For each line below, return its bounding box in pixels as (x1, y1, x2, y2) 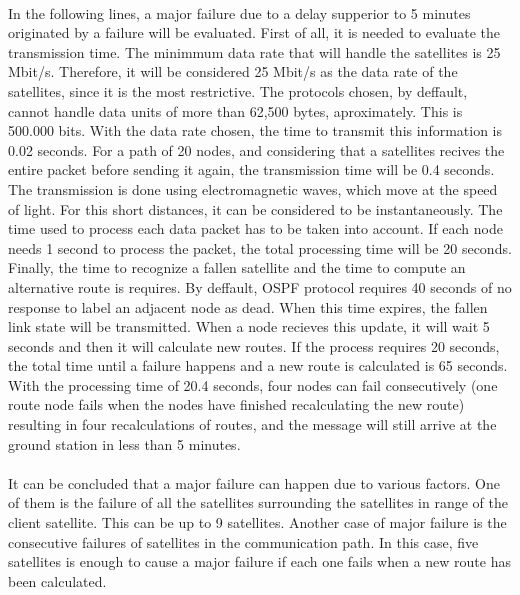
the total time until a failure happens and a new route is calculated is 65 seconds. (8, 355, 508, 376)
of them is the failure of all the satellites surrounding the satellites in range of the (8, 492, 508, 513)
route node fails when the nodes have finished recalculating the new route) (8, 394, 465, 415)
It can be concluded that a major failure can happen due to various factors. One (8, 472, 500, 493)
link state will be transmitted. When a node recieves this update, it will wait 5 (8, 316, 490, 337)
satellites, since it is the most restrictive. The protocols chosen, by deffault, (8, 80, 468, 101)
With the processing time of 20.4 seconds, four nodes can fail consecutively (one (8, 374, 498, 395)
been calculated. (8, 570, 107, 591)
